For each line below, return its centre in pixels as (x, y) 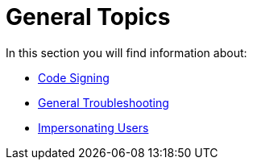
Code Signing (74, 77)
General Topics (88, 17)
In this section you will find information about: (126, 52)
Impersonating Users (93, 127)
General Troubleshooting (104, 102)
